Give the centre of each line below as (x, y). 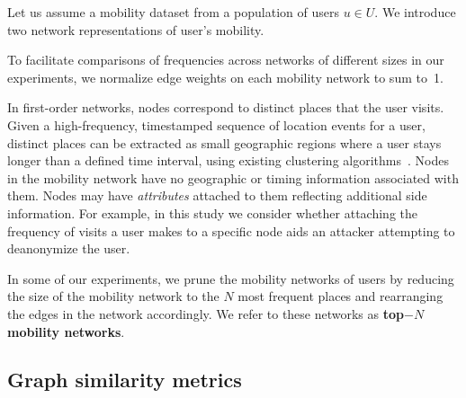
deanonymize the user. (69, 248)
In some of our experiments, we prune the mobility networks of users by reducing (231, 278)
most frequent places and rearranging (341, 296)
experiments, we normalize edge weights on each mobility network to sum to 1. (225, 77)
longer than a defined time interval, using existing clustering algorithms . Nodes (228, 160)
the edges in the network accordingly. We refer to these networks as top (206, 313)
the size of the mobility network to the (113, 296)
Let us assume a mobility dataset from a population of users (173, 12)
